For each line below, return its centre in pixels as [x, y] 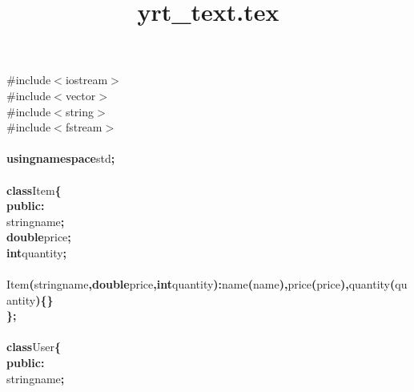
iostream [86, 80]
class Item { [34, 190]
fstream [84, 127]
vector [80, 95]
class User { [34, 347]
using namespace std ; [61, 158]
